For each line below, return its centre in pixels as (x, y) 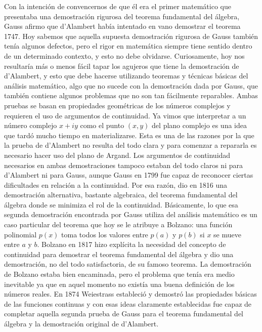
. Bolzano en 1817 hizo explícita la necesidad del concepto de (132, 244)
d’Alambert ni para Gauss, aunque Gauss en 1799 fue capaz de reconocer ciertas (129, 175)
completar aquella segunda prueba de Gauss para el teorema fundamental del (124, 314)
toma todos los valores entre (105, 234)
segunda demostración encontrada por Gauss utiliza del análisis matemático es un (131, 214)
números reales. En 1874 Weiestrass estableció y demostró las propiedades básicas (130, 294)
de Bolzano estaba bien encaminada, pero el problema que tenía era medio (119, 274)
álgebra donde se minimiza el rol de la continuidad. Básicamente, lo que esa (121, 204)
